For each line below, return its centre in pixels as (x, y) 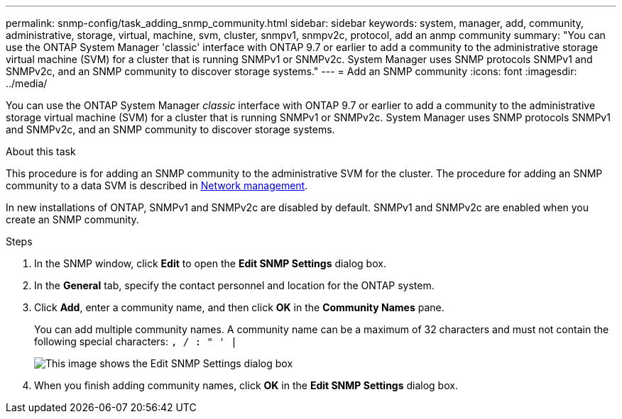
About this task (41, 151)
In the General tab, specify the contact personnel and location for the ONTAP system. (234, 285)
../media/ (27, 83)
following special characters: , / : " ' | (136, 341)
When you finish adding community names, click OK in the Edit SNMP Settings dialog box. (246, 385)
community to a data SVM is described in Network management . (157, 185)
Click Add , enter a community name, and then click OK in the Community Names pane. (239, 307)
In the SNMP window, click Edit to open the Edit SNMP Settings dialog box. (210, 263)
